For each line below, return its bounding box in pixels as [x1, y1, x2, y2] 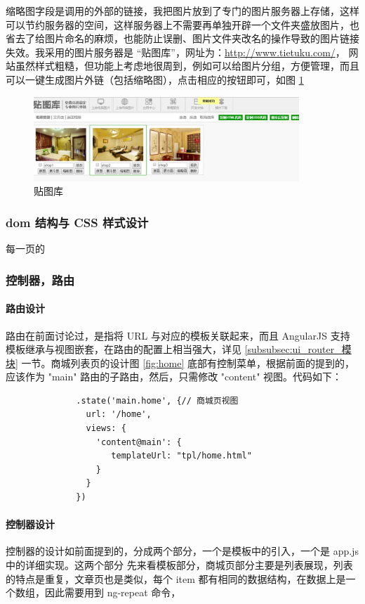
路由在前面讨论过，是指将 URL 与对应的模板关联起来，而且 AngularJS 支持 [6, 328, 350, 342]
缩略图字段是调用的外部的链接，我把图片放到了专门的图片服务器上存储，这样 [6, 4, 359, 18]
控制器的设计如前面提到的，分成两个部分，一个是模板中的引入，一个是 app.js [6, 544, 359, 558]
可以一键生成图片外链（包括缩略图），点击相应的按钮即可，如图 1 [6, 72, 304, 86]
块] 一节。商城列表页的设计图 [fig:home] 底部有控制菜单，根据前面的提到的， [6, 355, 355, 370]
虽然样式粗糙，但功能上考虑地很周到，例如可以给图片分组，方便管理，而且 [15, 58, 359, 73]
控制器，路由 [6, 271, 75, 288]
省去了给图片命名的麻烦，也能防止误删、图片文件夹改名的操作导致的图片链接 [6, 31, 359, 46]
